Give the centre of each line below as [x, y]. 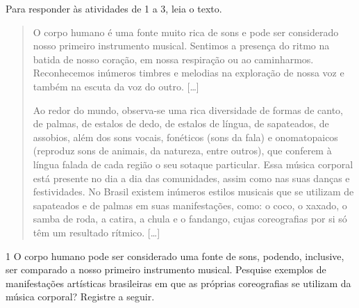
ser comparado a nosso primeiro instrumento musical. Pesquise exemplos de [166, 269]
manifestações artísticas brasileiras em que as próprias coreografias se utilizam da [178, 283]
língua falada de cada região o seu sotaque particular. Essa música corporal [193, 164]
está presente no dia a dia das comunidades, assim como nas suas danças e [191, 178]
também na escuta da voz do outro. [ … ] [116, 86]
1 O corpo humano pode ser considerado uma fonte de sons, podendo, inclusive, [175, 256]
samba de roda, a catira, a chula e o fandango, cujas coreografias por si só [190, 219]
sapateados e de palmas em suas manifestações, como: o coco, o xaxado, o [190, 205]
